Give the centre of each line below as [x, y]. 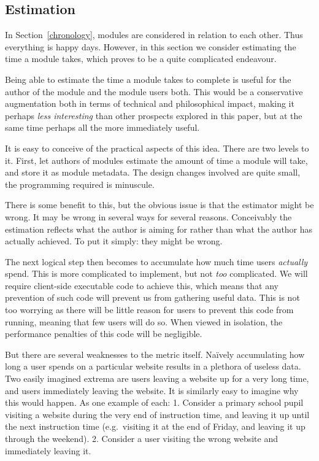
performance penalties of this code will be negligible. [104, 334]
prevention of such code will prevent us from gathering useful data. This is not [152, 297]
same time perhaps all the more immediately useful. [102, 127]
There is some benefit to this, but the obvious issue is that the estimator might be [159, 205]
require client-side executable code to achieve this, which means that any [142, 285]
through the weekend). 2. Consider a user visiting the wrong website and [141, 439]
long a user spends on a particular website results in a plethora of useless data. [153, 366]
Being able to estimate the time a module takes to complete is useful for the [148, 79]
